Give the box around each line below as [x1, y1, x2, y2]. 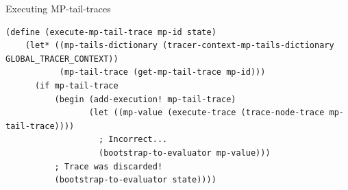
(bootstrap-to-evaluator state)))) [54, 175, 216, 185]
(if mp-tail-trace [34, 80, 119, 91]
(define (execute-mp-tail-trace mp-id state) [5, 27, 216, 37]
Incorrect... [108, 134, 168, 145]
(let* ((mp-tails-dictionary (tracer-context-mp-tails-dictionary [25, 40, 334, 51]
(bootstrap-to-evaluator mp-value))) [99, 147, 271, 158]
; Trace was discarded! [54, 161, 163, 171]
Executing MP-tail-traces [5, 1, 111, 15]
